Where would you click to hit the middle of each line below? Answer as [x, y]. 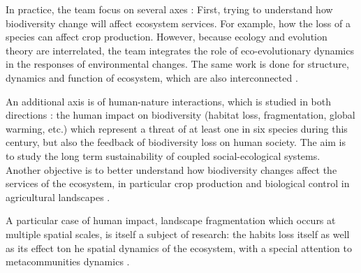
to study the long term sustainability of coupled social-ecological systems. [163, 155]
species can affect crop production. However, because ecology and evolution [167, 37]
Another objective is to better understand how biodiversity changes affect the [171, 169]
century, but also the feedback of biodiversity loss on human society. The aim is [176, 142]
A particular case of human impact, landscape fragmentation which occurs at [171, 220]
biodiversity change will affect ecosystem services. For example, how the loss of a [178, 23]
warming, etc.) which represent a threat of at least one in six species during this [177, 128]
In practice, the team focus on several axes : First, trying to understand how [169, 9]
